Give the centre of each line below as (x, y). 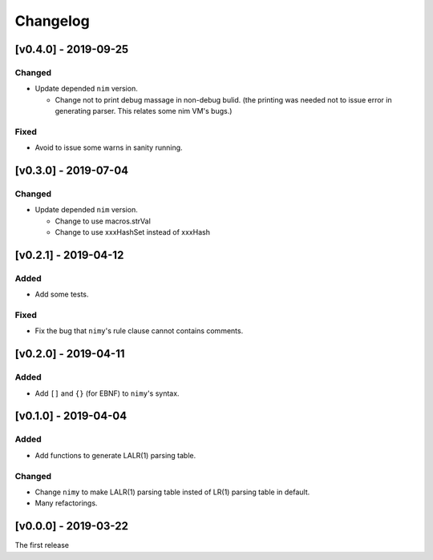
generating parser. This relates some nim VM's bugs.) (144, 111)
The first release (42, 546)
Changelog (52, 21)
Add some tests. (62, 294)
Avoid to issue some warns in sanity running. (109, 147)
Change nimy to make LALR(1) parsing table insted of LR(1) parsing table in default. (172, 492)
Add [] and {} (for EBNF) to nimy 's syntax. (107, 393)
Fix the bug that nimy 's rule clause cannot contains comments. (139, 331)
